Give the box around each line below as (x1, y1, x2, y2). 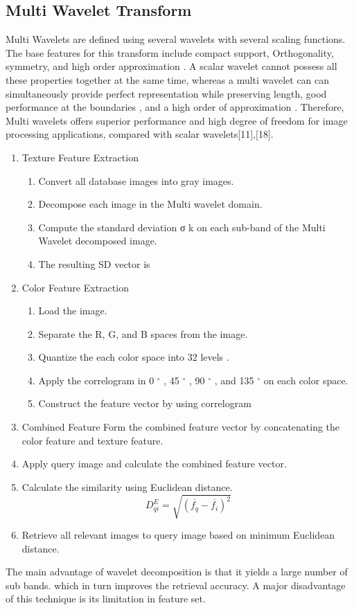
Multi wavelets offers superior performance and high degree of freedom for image (6, 113, 348, 127)
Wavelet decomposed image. (38, 233, 157, 248)
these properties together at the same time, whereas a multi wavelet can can (6, 72, 330, 87)
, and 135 (214, 373, 254, 387)
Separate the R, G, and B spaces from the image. (38, 326, 248, 341)
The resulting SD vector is (38, 256, 150, 271)
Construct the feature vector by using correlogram (38, 396, 251, 411)
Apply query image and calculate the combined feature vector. (21, 456, 287, 471)
